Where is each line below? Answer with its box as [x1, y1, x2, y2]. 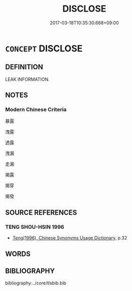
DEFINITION [5, 63, 44, 71]
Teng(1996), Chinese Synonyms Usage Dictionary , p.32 [12, 235, 127, 241]
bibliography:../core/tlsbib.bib [5, 280, 67, 286]
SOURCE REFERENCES [5, 208, 77, 217]
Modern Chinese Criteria [5, 106, 67, 113]
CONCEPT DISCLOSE [5, 42, 83, 54]
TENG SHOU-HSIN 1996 [5, 223, 64, 230]
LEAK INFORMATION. [5, 76, 50, 82]
